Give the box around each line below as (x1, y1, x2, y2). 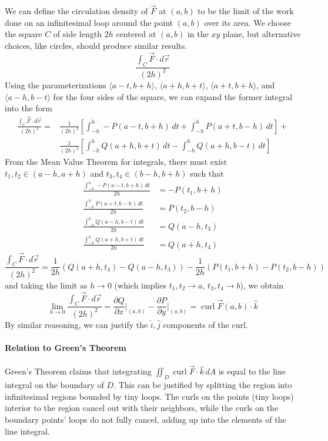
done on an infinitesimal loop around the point (5, 16, 173, 28)
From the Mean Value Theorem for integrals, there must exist (5, 155, 227, 168)
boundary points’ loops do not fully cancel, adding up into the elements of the (5, 413, 286, 425)
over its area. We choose (204, 16, 292, 28)
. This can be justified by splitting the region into (113, 379, 292, 391)
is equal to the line (218, 365, 286, 377)
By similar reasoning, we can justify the (5, 318, 148, 330)
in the (187, 28, 209, 40)
